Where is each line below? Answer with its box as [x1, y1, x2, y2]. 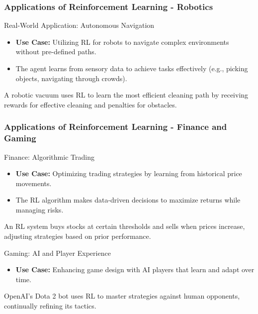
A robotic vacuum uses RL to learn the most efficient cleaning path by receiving [4, 90, 249, 100]
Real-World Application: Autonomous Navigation [4, 20, 155, 30]
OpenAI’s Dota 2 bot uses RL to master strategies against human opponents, [4, 291, 240, 301]
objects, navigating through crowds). [15, 73, 127, 83]
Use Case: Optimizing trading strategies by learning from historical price [15, 168, 242, 179]
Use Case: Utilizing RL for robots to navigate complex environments [15, 36, 229, 47]
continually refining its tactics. [4, 301, 96, 311]
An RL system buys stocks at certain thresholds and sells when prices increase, [4, 221, 245, 231]
